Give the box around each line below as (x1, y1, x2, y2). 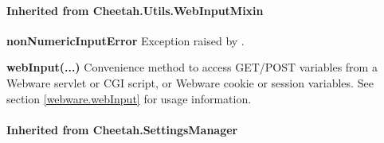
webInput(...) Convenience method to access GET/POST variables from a (6, 59, 378, 75)
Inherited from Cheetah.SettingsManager (6, 121, 238, 137)
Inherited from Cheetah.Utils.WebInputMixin (6, 2, 264, 18)
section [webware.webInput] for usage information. (6, 90, 252, 106)
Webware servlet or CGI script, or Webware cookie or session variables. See (6, 74, 374, 91)
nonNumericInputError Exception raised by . (6, 32, 245, 48)
